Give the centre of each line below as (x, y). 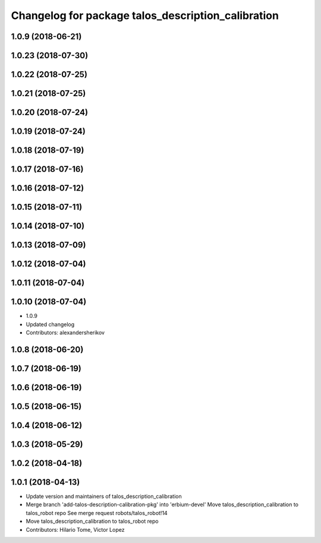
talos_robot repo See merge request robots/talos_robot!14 (97, 513)
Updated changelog (50, 324)
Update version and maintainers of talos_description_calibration (104, 497)
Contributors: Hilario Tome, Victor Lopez (75, 529)
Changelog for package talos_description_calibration (145, 15)
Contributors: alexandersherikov (65, 333)
